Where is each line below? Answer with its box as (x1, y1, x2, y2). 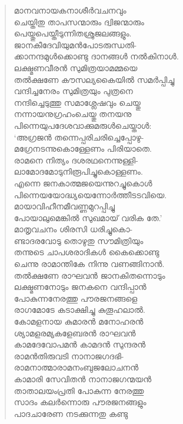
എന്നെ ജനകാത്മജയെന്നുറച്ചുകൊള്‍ (14, 176, 152, 189)
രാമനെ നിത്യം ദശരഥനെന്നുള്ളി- (14, 153, 138, 166)
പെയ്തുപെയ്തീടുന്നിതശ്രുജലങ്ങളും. (14, 27, 132, 39)
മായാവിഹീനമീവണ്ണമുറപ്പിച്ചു (14, 200, 115, 212)
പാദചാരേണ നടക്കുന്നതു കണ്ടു (14, 407, 128, 419)
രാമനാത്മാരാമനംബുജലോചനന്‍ (14, 361, 139, 373)
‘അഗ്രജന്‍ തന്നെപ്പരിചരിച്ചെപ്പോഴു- (14, 131, 144, 143)
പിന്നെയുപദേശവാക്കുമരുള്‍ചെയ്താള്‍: (14, 119, 152, 131)
